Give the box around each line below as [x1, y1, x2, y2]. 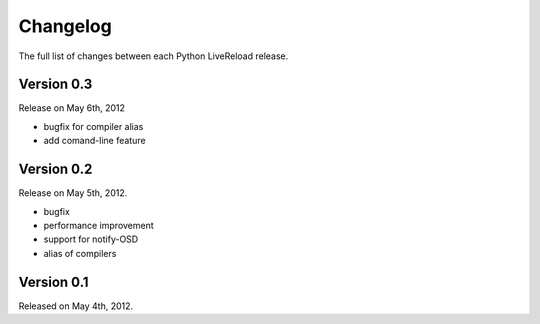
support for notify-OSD [43, 233, 139, 245]
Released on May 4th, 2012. [18, 300, 134, 312]
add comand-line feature [43, 135, 146, 147]
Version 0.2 [18, 161, 93, 178]
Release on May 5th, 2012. [18, 187, 128, 199]
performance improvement [43, 219, 154, 231]
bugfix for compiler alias [43, 120, 144, 132]
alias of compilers [43, 247, 117, 259]
